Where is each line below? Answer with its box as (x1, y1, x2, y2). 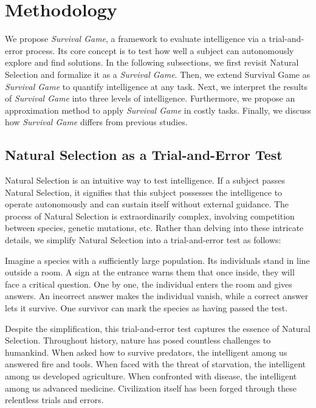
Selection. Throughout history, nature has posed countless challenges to (5, 334, 271, 347)
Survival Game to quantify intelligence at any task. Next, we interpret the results (5, 80, 307, 92)
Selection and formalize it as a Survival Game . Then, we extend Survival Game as (5, 67, 311, 80)
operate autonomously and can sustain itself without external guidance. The (5, 198, 289, 210)
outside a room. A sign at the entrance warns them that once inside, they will (5, 266, 295, 278)
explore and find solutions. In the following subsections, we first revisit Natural (5, 56, 299, 69)
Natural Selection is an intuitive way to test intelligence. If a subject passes (5, 174, 285, 187)
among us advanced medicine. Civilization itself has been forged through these (5, 381, 297, 394)
